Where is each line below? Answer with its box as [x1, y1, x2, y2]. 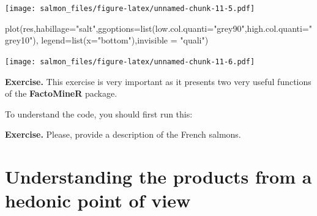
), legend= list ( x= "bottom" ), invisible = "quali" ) [32, 34, 209, 47]
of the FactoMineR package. [5, 87, 117, 100]
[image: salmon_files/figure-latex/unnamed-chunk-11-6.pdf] [5, 57, 255, 66]
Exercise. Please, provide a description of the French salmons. [5, 128, 241, 141]
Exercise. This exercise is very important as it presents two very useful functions [5, 75, 311, 88]
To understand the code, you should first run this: [5, 107, 193, 120]
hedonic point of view [5, 188, 191, 213]
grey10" [5, 34, 33, 47]
